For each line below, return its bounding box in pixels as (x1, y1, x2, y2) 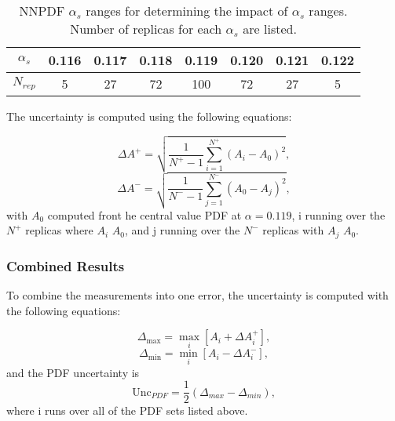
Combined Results (6, 256, 125, 275)
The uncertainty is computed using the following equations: (6, 108, 292, 124)
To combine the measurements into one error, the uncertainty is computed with (6, 287, 389, 303)
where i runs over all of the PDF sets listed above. (6, 402, 248, 419)
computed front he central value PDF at (47, 206, 242, 223)
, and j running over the (125, 222, 240, 238)
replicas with (262, 222, 324, 238)
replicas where (25, 222, 93, 238)
